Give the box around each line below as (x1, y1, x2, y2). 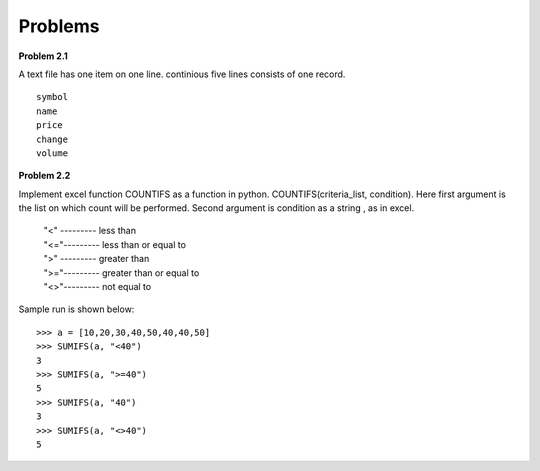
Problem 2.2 (18, 170, 71, 182)
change (36, 133, 69, 145)
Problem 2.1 (18, 50, 69, 62)
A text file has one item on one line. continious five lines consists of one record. (18, 68, 346, 80)
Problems (18, 15, 100, 37)
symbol (36, 91, 69, 103)
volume (36, 147, 69, 159)
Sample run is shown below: (18, 303, 135, 315)
